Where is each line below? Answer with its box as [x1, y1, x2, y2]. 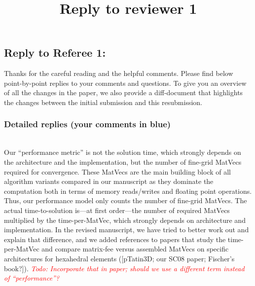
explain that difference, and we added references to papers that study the [4, 234, 226, 244]
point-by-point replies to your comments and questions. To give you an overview [4, 77, 247, 88]
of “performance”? [4, 273, 60, 283]
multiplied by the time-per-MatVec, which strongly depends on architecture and [4, 214, 246, 225]
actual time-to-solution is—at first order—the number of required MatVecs [4, 205, 230, 215]
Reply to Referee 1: [4, 45, 106, 60]
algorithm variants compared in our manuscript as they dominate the [4, 176, 214, 186]
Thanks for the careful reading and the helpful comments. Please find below [4, 68, 233, 78]
